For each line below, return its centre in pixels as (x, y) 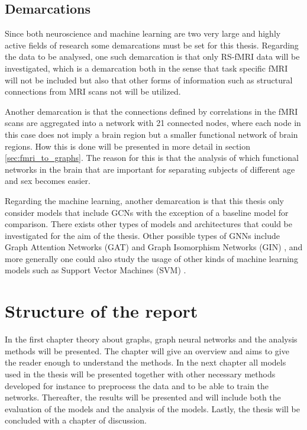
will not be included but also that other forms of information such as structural (149, 80)
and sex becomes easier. (48, 181)
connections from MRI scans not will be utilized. (93, 91)
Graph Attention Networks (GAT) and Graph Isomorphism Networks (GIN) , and (154, 247)
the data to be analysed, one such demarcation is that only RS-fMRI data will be (152, 56)
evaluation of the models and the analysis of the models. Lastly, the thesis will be (152, 408)
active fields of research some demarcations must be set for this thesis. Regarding (152, 45)
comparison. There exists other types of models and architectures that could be (148, 224)
